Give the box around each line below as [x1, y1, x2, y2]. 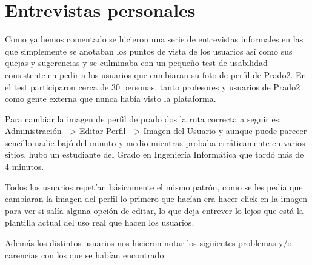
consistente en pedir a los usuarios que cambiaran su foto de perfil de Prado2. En [5, 68, 307, 81]
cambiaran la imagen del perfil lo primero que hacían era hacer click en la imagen [5, 192, 308, 205]
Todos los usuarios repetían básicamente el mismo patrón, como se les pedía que [5, 180, 303, 193]
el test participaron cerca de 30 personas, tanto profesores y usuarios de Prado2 [5, 80, 300, 93]
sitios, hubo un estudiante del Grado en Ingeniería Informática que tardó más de [5, 148, 304, 161]
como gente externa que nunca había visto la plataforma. [5, 92, 216, 105]
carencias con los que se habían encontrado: [5, 248, 167, 261]
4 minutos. [5, 160, 44, 173]
